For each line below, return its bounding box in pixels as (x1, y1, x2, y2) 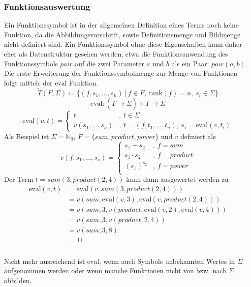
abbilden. (4, 275, 32, 285)
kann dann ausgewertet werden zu (126, 174, 229, 184)
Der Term (4, 174, 33, 184)
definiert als (180, 131, 216, 141)
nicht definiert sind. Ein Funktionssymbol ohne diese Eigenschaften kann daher (4, 39, 242, 49)
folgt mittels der (4, 77, 53, 87)
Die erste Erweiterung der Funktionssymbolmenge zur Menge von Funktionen (4, 68, 238, 78)
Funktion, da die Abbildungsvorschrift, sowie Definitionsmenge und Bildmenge (4, 29, 241, 39)
